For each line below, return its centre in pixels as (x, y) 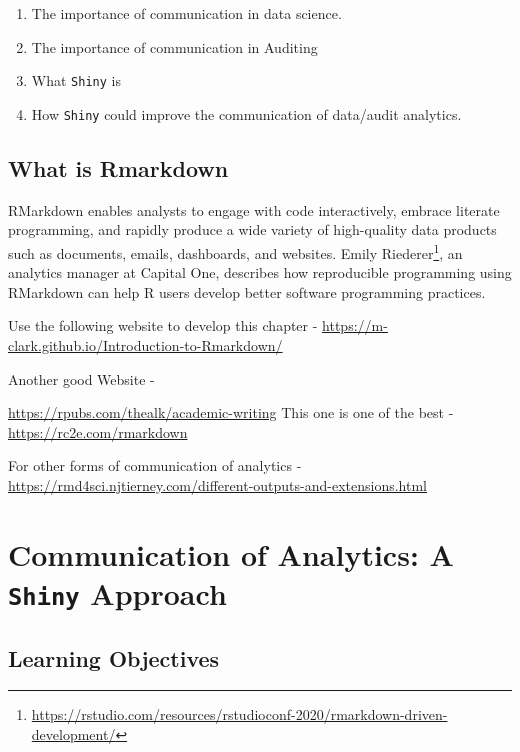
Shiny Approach (117, 592)
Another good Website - (81, 378)
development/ (73, 733)
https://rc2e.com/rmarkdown (98, 431)
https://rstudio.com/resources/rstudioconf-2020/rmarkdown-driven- (239, 714)
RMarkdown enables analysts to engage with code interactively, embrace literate (254, 209)
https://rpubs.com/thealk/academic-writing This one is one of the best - (231, 412)
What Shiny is (76, 80)
